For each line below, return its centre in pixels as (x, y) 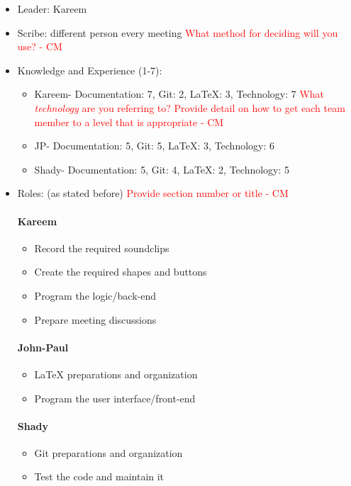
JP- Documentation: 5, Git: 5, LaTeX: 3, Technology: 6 (155, 146)
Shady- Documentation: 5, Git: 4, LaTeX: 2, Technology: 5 (162, 169)
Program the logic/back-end (95, 295)
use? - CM (40, 46)
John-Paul (43, 347)
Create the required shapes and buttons (121, 272)
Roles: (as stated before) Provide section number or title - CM (153, 193)
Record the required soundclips (102, 248)
